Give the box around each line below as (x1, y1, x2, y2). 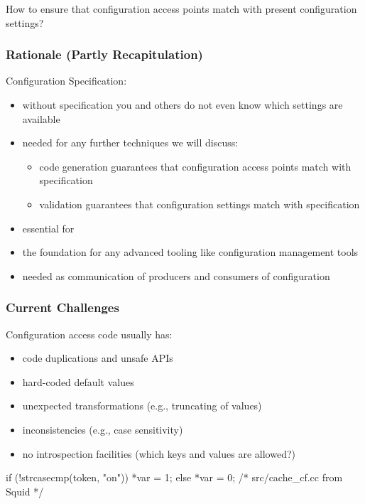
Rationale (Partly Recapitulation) (6, 45, 203, 63)
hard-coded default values (22, 374, 134, 389)
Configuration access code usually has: (6, 326, 173, 341)
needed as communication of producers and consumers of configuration (22, 268, 330, 283)
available (22, 111, 60, 126)
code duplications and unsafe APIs (22, 350, 173, 365)
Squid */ (6, 483, 44, 498)
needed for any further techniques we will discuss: (22, 135, 239, 150)
